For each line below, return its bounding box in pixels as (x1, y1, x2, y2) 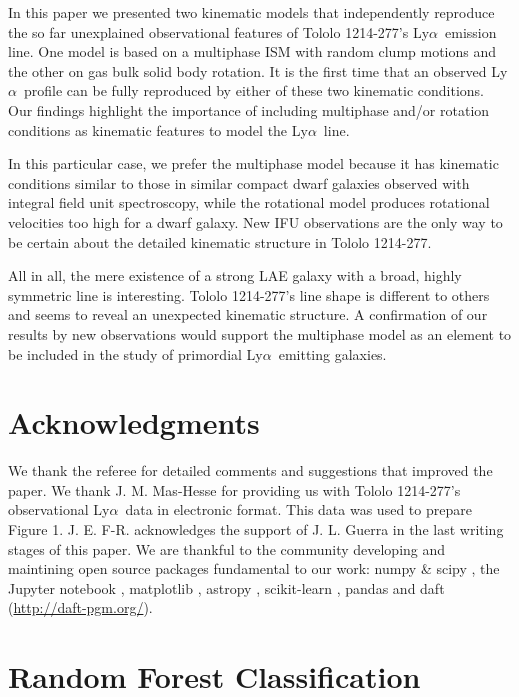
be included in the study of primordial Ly (8, 343, 263, 364)
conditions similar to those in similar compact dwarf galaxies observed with (8, 172, 470, 193)
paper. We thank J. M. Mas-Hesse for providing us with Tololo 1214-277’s (8, 479, 461, 500)
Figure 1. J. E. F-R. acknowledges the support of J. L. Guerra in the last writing (8, 519, 504, 539)
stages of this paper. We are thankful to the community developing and (8, 538, 446, 559)
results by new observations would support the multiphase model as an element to (8, 323, 512, 344)
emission (444, 21, 497, 42)
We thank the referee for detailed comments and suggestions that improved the (8, 460, 493, 481)
